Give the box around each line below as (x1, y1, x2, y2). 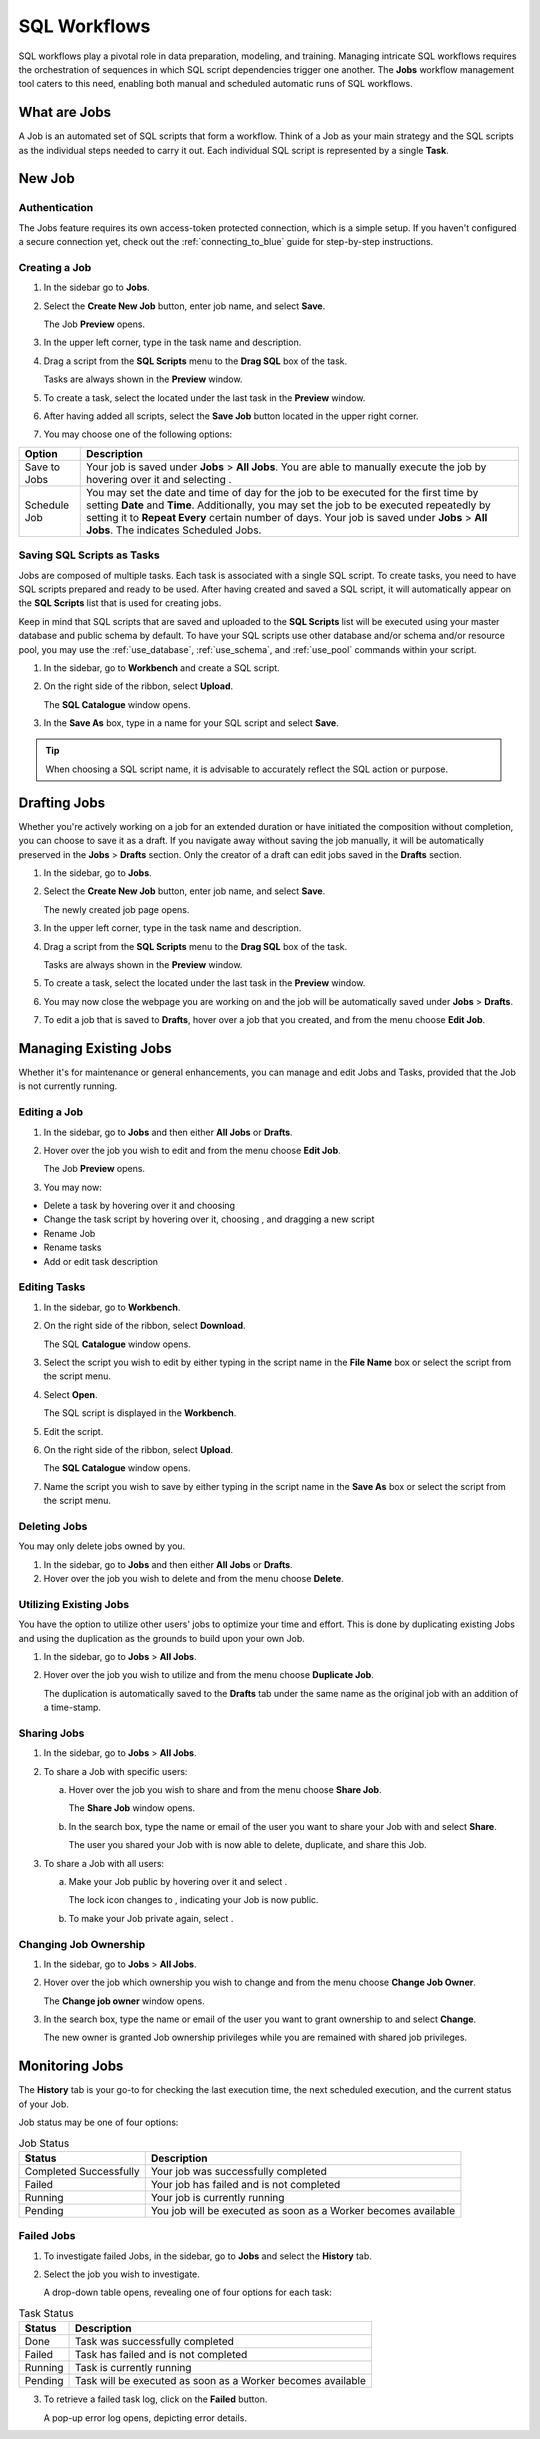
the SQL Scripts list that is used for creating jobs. (18, 597, 222, 609)
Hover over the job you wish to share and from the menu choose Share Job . (68, 1784, 382, 1796)
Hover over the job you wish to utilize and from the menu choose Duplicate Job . (43, 1669, 374, 1681)
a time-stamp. (43, 1701, 102, 1714)
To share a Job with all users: (43, 1857, 165, 1869)
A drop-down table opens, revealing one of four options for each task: (43, 2286, 332, 2299)
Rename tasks (43, 1241, 102, 1254)
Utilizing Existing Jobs (18, 1597, 130, 1611)
